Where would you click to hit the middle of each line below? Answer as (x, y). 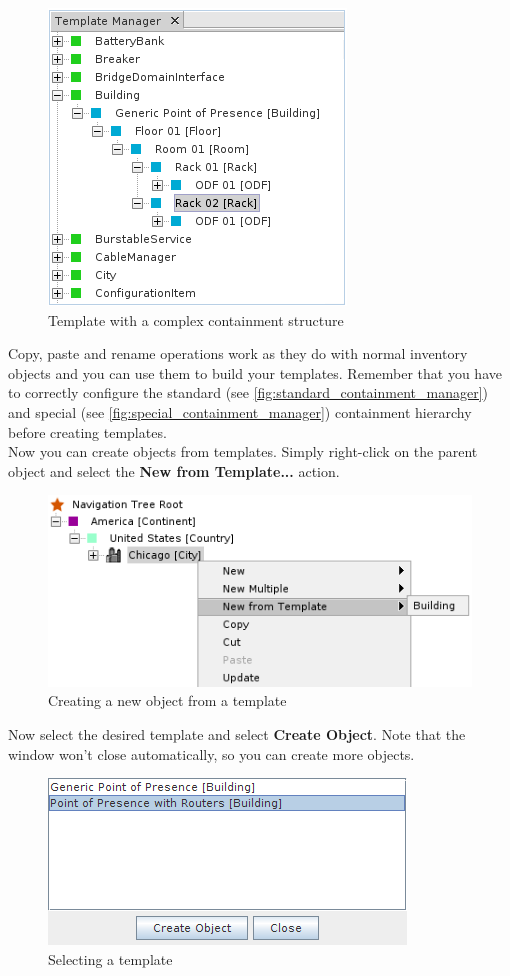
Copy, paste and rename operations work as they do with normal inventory (238, 353)
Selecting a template (110, 958)
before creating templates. (87, 431)
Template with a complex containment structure (196, 319)
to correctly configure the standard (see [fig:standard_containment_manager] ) (248, 392)
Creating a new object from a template (167, 700)
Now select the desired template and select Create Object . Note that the (237, 733)
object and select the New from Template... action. (174, 470)
